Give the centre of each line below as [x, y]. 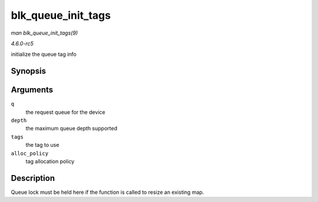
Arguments [32, 90]
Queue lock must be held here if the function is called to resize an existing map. [107, 192]
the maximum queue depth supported [72, 129]
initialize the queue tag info [44, 54]
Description [33, 178]
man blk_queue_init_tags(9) [44, 33]
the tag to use [42, 145]
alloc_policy [30, 153]
